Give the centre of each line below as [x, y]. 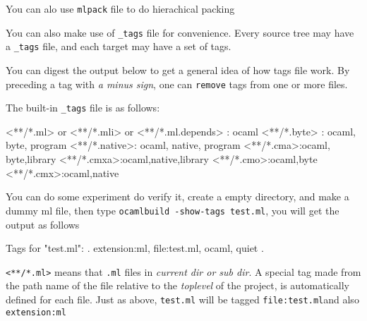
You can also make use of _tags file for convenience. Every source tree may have [180, 32]
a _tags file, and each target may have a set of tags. [119, 46]
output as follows [43, 224]
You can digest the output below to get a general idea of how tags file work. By [178, 69]
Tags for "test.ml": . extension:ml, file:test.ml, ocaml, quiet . [135, 248]
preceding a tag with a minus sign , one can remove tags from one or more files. [177, 84]
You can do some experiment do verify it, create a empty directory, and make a [178, 196]
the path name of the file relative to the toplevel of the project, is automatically [178, 285]
